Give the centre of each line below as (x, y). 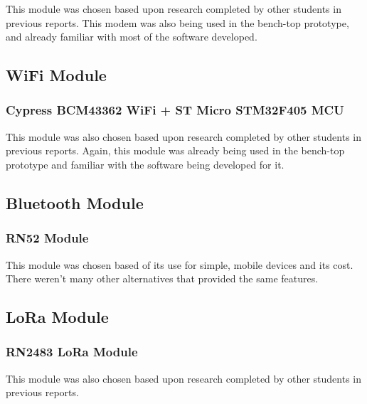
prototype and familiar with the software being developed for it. (145, 164)
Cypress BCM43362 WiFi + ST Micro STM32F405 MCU (175, 110)
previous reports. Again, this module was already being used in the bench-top (175, 150)
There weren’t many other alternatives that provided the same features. (162, 278)
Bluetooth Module (75, 202)
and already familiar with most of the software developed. (132, 37)
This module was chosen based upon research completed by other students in (174, 9)
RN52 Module (47, 238)
